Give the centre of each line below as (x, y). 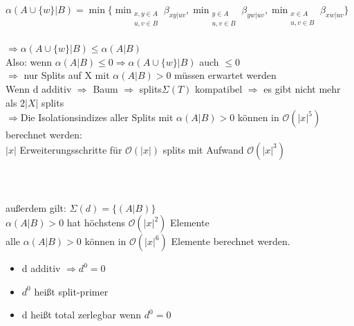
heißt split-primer (71, 291)
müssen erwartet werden (225, 75)
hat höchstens (96, 223)
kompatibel (219, 89)
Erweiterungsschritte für (71, 149)
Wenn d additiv (39, 89)
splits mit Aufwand (203, 149)
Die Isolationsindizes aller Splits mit (97, 117)
